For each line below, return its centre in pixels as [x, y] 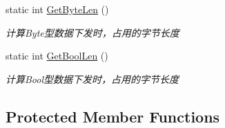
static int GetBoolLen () [57, 56]
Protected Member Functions [113, 116]
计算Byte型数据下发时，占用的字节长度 [92, 32]
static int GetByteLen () [57, 9]
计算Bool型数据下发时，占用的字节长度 [92, 79]
